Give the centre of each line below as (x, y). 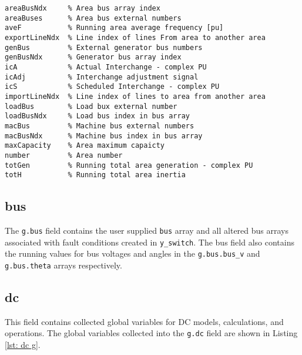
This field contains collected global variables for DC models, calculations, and (144, 321)
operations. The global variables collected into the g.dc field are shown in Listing (151, 333)
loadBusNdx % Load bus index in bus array (97, 116)
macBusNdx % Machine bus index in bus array (104, 136)
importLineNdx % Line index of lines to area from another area (135, 96)
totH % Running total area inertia (95, 175)
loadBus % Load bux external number (91, 106)
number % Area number (64, 155)
